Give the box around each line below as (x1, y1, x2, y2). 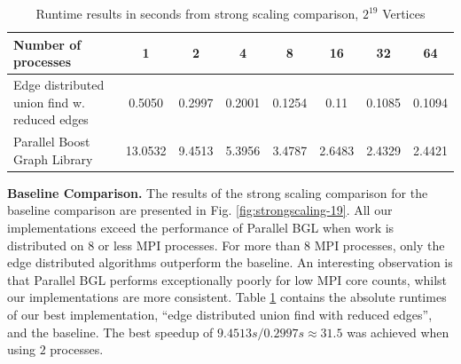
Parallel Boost (13, 132, 90, 151)
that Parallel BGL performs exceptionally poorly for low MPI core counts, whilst (7, 270, 448, 289)
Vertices (382, 4, 426, 22)
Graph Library (13, 149, 93, 168)
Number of (13, 35, 82, 53)
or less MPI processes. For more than (98, 235, 301, 254)
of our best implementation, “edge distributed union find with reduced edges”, (7, 305, 433, 323)
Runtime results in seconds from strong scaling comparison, (35, 4, 359, 22)
